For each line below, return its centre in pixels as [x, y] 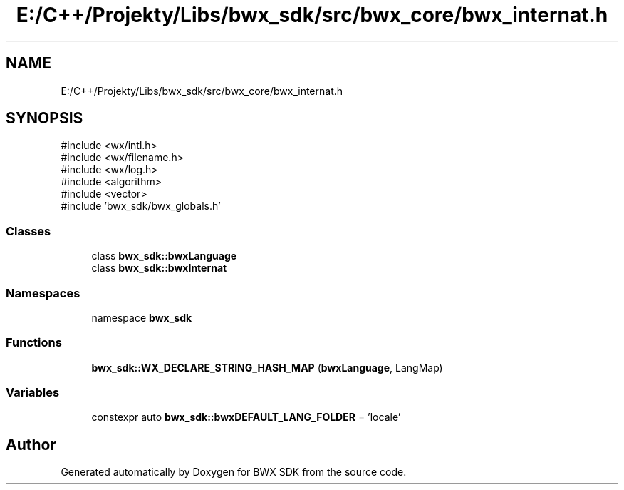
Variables [33, 393]
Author [31, 444]
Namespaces [43, 293]
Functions [34, 343]
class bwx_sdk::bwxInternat [159, 268]
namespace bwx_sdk [142, 317]
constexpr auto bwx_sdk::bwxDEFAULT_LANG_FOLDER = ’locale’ [246, 417]
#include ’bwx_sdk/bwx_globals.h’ [141, 206]
